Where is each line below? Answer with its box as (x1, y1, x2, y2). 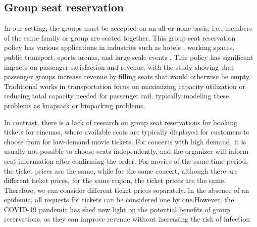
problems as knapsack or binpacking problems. (4, 100, 145, 110)
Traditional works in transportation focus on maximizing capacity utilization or (4, 81, 245, 91)
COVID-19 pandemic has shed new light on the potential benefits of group (4, 204, 230, 214)
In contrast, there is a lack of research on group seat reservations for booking (4, 117, 237, 127)
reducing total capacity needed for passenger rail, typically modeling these (4, 91, 229, 101)
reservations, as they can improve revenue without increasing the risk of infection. (4, 214, 252, 224)
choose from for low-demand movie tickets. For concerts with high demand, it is (4, 136, 246, 146)
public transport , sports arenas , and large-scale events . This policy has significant (4, 51, 254, 62)
